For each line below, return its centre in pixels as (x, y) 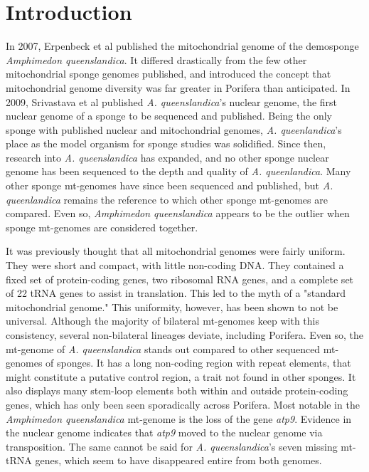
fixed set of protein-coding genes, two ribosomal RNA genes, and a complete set (180, 279)
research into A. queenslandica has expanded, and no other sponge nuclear (167, 157)
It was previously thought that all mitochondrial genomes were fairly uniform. (176, 251)
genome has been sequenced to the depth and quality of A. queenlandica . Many (178, 171)
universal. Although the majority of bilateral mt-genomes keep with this (162, 321)
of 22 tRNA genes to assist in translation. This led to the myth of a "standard (176, 293)
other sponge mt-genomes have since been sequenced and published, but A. (170, 185)
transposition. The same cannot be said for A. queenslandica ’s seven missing (172, 446)
